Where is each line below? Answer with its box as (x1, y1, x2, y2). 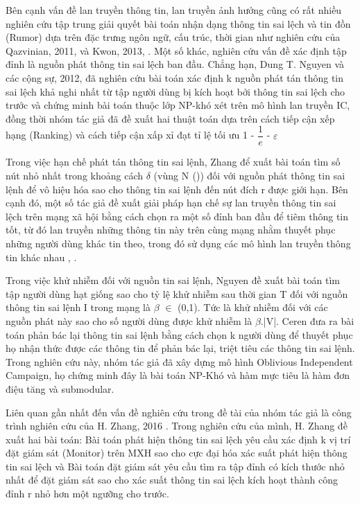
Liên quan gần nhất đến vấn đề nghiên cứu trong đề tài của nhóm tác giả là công (6, 405, 352, 419)
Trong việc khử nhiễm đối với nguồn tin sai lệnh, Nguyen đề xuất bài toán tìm (6, 273, 341, 287)
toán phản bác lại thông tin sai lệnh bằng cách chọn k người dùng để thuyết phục (6, 327, 353, 342)
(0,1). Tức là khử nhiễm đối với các (178, 300, 328, 314)
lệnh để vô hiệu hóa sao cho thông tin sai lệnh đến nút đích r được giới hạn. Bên (6, 181, 348, 196)
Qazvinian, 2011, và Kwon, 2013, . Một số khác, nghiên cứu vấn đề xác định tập (6, 43, 347, 57)
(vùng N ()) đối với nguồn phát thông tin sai (153, 168, 345, 182)
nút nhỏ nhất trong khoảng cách (6, 168, 144, 182)
